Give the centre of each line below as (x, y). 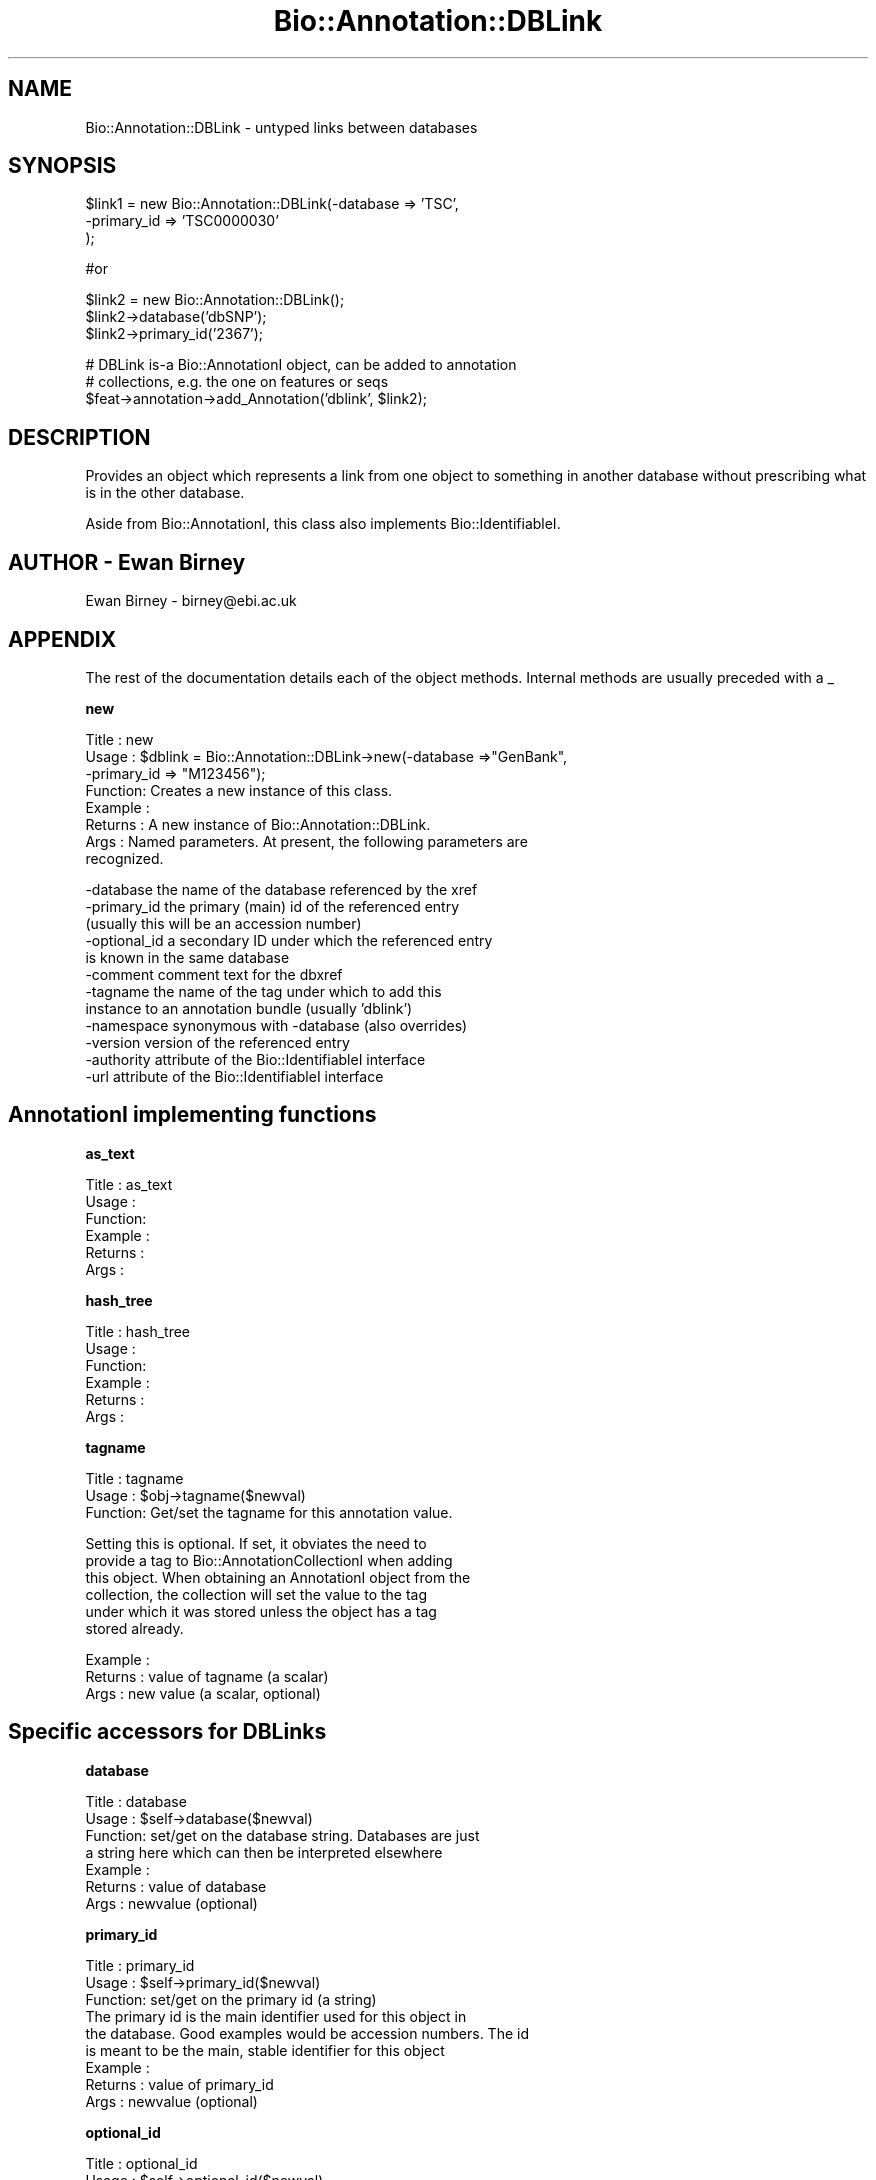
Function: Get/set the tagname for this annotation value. (269, 1512)
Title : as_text (129, 1184)
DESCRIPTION (79, 437)
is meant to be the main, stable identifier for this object (265, 2050)
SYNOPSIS (62, 166)
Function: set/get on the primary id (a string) (231, 1999)
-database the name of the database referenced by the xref (281, 889)
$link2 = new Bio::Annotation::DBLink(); (215, 300)
